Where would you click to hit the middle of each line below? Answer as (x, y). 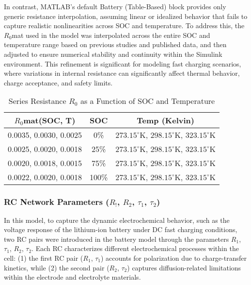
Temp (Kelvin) (165, 120)
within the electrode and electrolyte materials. (72, 277)
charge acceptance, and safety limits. (58, 82)
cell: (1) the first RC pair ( (44, 258)
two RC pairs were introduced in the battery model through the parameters (117, 239)
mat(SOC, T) (49, 120)
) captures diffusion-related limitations (184, 267)
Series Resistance (37, 101)
